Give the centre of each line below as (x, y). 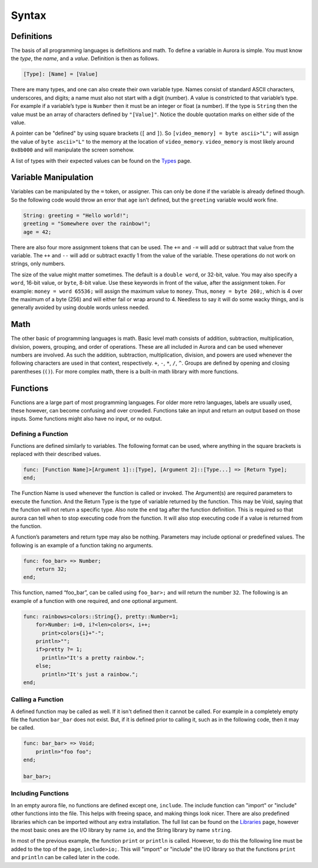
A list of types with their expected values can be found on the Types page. (101, 161)
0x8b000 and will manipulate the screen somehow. (73, 150)
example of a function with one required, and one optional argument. (94, 600)
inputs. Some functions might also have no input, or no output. (86, 419)
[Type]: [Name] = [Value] (61, 74)
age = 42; (37, 232)
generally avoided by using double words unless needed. (80, 308)
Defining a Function (39, 434)
